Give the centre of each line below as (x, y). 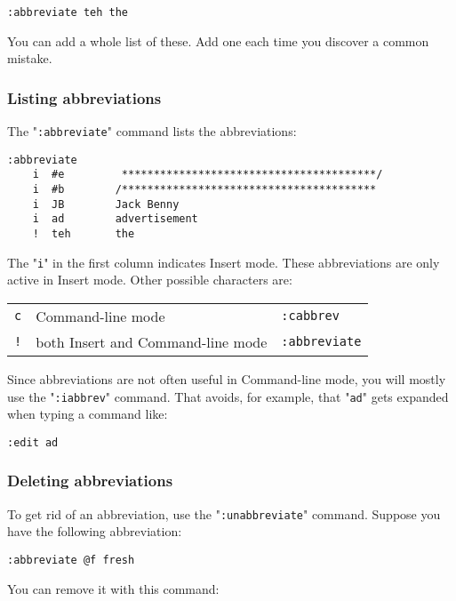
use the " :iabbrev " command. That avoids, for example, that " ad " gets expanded (228, 396)
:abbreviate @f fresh (71, 560)
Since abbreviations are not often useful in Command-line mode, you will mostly (227, 378)
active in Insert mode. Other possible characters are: (150, 280)
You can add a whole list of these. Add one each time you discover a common (218, 40)
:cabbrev (310, 316)
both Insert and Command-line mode (152, 341)
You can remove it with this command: (113, 588)
